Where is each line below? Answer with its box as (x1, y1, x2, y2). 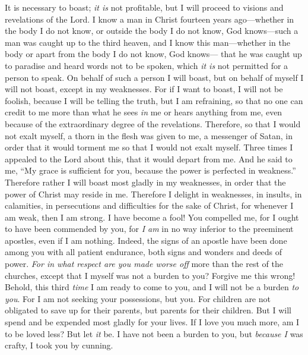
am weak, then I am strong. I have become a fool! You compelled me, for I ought (5, 211, 299, 223)
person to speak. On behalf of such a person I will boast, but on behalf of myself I (5, 71, 304, 83)
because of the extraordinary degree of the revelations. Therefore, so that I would (5, 117, 301, 130)
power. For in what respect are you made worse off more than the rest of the (5, 257, 283, 270)
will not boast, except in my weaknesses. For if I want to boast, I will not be (5, 83, 283, 95)
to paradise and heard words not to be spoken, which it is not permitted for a (5, 59, 288, 71)
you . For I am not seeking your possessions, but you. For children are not (5, 292, 271, 304)
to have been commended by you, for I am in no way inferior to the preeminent (5, 222, 294, 235)
